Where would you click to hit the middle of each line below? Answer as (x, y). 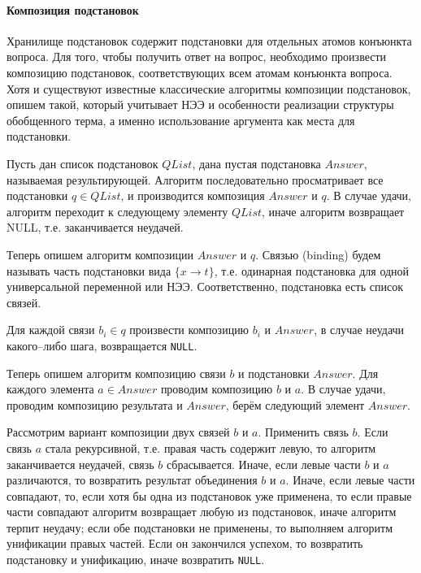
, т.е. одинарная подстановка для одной (312, 270)
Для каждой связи (51, 330)
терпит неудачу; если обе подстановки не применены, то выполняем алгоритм (200, 527)
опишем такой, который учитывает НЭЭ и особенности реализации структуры (200, 104)
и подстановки (274, 373)
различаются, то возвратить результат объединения (132, 480)
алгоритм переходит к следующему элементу (117, 211)
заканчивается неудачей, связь (80, 464)
